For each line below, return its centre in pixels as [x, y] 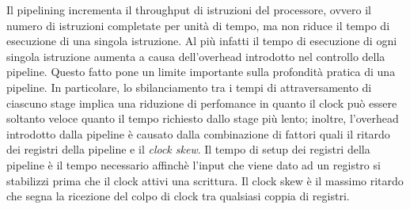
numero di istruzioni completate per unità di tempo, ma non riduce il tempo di [198, 25]
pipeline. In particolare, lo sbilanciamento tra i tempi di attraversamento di [189, 87]
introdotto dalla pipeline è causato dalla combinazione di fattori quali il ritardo [198, 133]
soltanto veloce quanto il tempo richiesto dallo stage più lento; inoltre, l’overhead [203, 118]
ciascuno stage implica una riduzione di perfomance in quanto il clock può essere [202, 103]
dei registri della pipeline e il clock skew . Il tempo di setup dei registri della [188, 149]
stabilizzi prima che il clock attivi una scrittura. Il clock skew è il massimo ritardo [205, 180]
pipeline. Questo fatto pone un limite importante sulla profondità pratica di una [201, 72]
